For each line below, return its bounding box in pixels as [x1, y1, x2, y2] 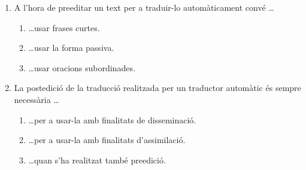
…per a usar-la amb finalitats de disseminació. [28, 113, 196, 126]
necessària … [14, 93, 59, 105]
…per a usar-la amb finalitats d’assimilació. [28, 133, 186, 146]
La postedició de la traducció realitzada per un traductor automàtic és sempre [14, 81, 301, 94]
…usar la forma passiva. [28, 41, 114, 54]
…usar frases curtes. [28, 21, 100, 34]
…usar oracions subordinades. [28, 61, 135, 74]
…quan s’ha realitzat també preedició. [28, 153, 166, 166]
